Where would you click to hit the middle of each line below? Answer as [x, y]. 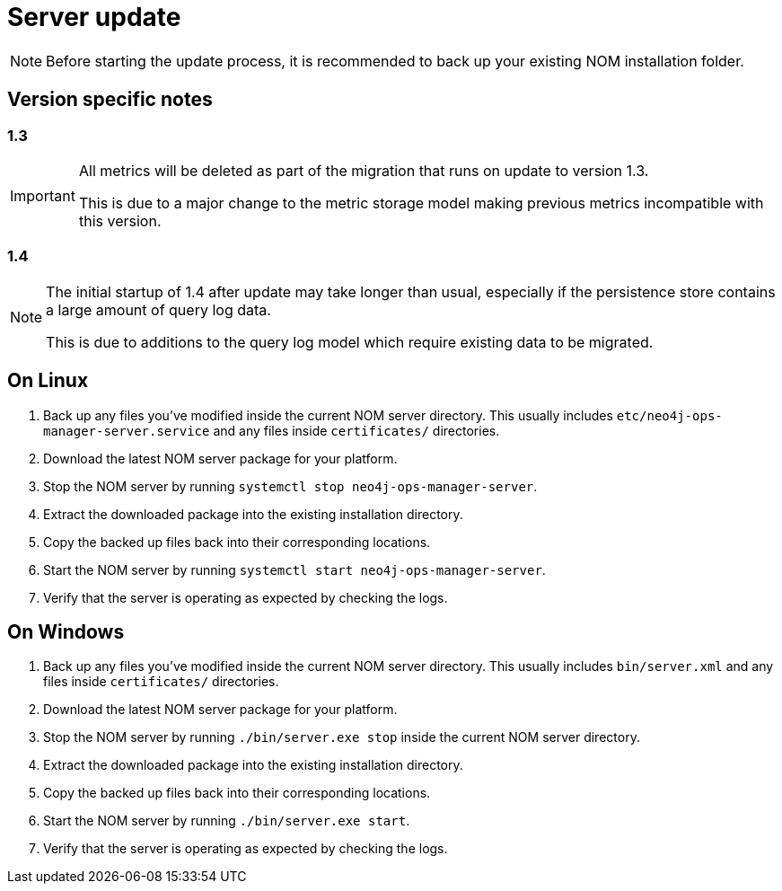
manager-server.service [127, 431]
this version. [120, 221]
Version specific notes [110, 100]
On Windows [66, 631]
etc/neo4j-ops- [669, 415]
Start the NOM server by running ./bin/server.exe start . [227, 821]
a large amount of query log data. [158, 309]
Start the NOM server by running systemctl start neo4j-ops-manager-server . [294, 569]
